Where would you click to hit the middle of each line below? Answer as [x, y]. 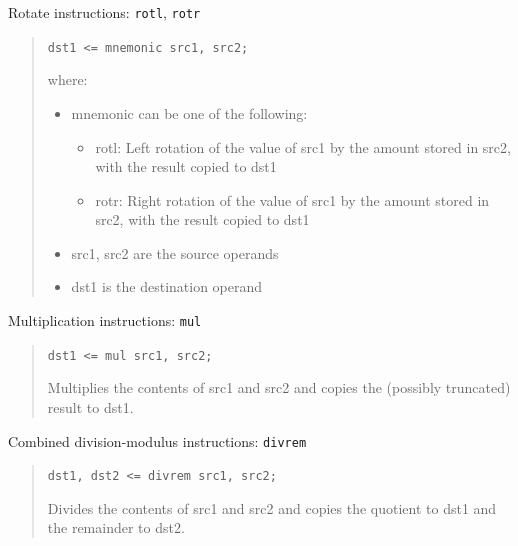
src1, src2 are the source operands [175, 252]
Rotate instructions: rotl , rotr [104, 12]
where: [67, 79]
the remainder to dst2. [116, 527]
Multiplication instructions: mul [105, 320]
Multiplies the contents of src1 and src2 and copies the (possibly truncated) [279, 387]
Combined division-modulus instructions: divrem [157, 440]
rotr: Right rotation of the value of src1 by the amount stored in [292, 199]
